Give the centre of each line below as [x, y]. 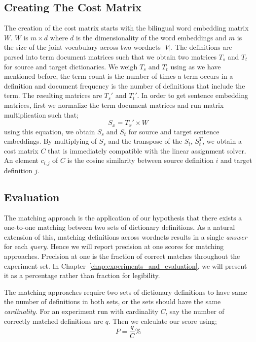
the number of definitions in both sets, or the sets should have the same [112, 301]
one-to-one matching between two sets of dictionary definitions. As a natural [120, 227]
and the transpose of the [145, 141]
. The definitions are [201, 47]
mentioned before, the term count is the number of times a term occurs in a [119, 76]
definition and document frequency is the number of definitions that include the [125, 85]
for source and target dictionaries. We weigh [71, 66]
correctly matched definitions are [54, 321]
